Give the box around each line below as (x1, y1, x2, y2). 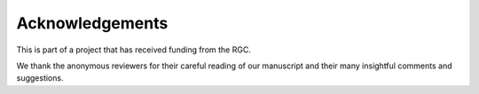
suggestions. (16, 73, 64, 83)
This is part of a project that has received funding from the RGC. (16, 44, 252, 55)
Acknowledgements (16, 13, 169, 33)
